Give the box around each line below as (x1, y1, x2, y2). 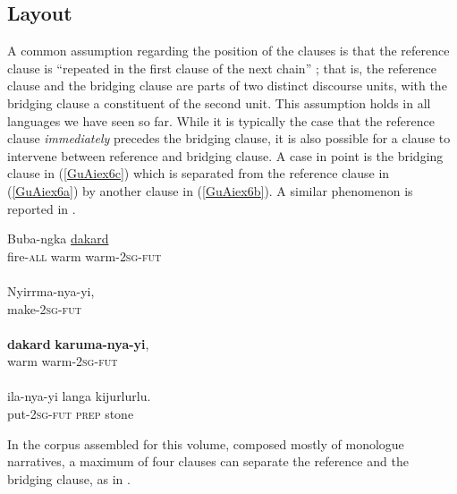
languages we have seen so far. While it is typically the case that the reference (7, 111, 435, 130)
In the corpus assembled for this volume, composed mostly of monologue (7, 434, 404, 453)
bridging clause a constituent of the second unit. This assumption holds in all (7, 93, 431, 112)
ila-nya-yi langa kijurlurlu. (7, 387, 151, 405)
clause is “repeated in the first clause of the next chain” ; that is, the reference (7, 58, 436, 77)
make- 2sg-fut (7, 299, 81, 318)
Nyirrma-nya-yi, (7, 281, 95, 300)
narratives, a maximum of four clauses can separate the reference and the (7, 452, 409, 471)
